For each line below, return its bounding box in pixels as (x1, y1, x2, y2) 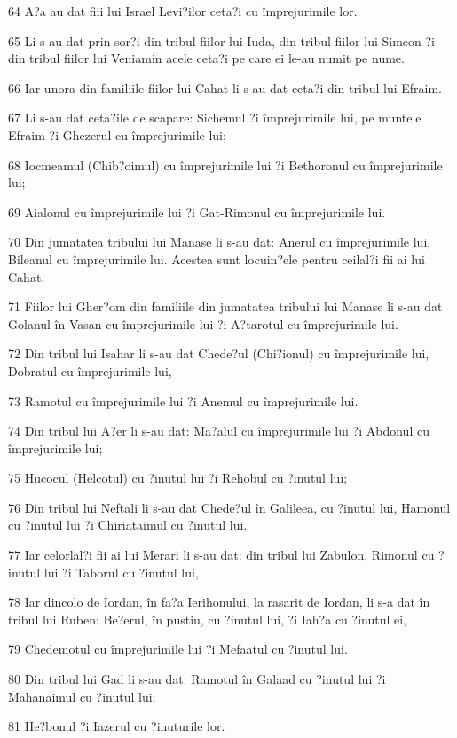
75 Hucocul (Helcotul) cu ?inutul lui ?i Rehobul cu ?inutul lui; (8, 468, 348, 487)
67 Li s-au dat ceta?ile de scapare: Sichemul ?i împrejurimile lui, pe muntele (8, 108, 422, 127)
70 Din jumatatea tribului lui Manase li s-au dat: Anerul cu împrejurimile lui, (8, 232, 431, 251)
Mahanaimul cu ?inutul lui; (8, 687, 156, 705)
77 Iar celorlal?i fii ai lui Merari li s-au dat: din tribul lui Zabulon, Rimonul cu (8, 546, 435, 564)
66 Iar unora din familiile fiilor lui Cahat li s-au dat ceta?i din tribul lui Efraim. (8, 78, 442, 97)
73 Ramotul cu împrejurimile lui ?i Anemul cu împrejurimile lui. (8, 391, 359, 410)
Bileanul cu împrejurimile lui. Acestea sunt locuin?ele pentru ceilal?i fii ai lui (8, 249, 425, 268)
